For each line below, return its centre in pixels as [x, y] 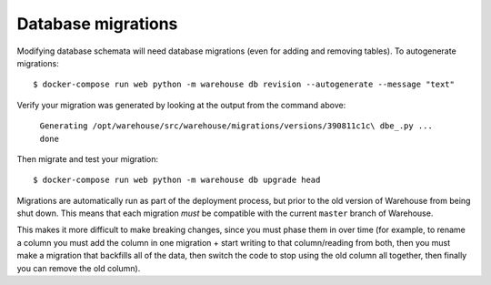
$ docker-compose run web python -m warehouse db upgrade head [177, 180]
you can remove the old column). [79, 268]
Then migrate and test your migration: [88, 158]
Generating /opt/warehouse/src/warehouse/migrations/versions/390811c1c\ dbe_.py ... [236, 126]
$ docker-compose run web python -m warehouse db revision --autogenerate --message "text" [244, 85]
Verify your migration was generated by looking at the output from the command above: [181, 105]
